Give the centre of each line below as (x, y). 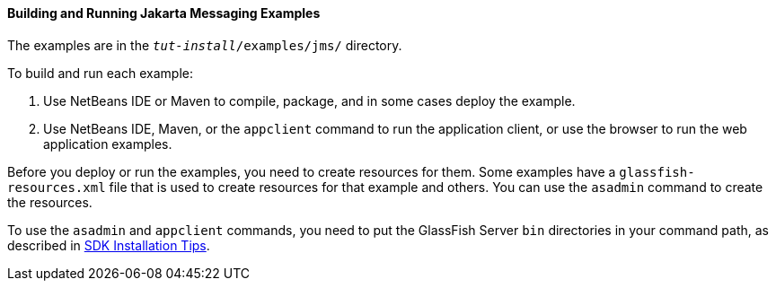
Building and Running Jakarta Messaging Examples (164, 13)
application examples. (108, 144)
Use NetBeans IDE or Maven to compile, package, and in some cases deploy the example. (309, 100)
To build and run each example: (100, 73)
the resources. (50, 202)
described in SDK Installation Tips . (109, 245)
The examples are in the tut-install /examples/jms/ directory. (205, 45)
